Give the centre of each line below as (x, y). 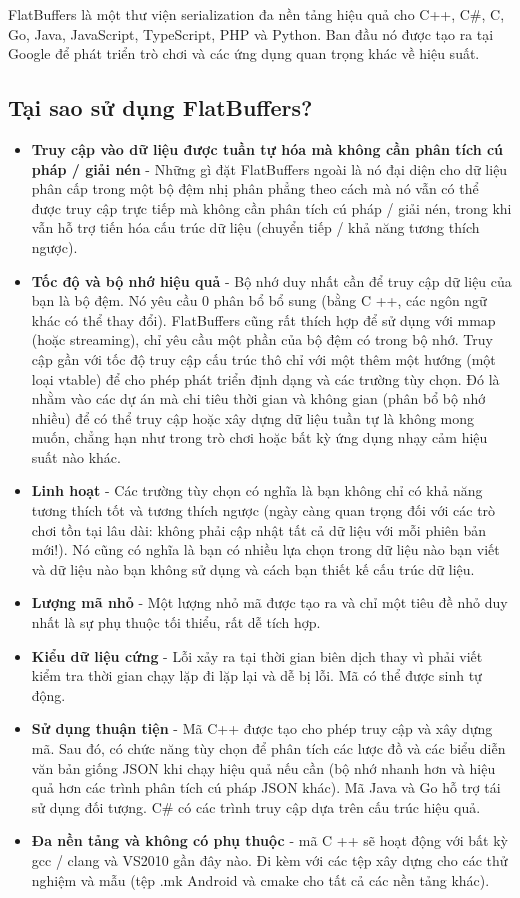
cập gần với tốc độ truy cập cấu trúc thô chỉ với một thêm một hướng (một (263, 358)
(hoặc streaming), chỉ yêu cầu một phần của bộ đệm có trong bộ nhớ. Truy (262, 339)
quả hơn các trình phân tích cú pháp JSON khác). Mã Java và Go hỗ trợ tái (266, 787)
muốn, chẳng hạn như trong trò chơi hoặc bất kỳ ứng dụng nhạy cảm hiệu (259, 437)
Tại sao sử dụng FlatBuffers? (160, 107)
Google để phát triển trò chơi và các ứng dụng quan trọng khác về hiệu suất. (244, 53)
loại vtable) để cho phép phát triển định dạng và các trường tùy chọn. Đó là (265, 378)
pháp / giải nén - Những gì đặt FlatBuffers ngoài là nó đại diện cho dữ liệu (269, 168)
